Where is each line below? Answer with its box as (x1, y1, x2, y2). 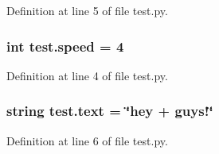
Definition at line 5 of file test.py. (6, 2, 168, 18)
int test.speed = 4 (6, 36, 124, 56)
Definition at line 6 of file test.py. (6, 132, 168, 148)
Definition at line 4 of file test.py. (6, 67, 168, 83)
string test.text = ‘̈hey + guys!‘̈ (6, 101, 213, 121)
